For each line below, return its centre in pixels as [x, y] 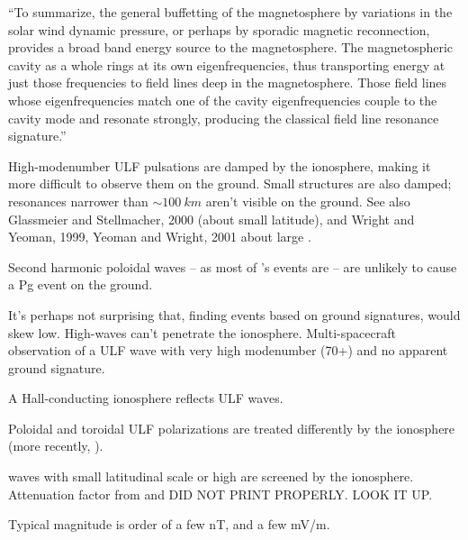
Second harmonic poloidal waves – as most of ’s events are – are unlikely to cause [233, 266]
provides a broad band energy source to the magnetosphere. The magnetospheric [231, 47]
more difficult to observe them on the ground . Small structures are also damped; [230, 183]
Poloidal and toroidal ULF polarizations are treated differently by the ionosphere [232, 428]
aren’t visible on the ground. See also [308, 201]
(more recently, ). [56, 446]
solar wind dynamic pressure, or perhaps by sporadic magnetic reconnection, [219, 29]
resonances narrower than [78, 201]
